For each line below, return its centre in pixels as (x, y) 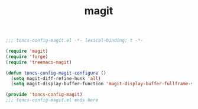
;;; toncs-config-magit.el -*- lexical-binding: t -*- (74, 41)
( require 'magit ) (27, 52)
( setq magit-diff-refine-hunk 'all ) (56, 78)
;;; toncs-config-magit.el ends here (52, 100)
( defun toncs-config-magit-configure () (56, 73)
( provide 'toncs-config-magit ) (44, 95)
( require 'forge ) (27, 57)
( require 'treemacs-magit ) (39, 62)
